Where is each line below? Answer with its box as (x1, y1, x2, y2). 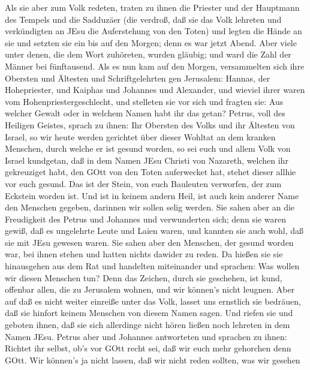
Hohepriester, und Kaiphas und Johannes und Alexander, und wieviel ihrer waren (5, 83, 305, 96)
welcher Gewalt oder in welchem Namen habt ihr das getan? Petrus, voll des (5, 107, 285, 119)
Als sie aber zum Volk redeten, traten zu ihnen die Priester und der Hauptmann (5, 1, 300, 13)
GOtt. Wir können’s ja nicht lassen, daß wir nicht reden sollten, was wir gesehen (5, 353, 300, 366)
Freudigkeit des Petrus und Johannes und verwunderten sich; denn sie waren (5, 212, 287, 225)
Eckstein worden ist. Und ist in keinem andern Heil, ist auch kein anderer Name (5, 189, 299, 201)
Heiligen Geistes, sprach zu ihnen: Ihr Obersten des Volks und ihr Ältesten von (5, 118, 295, 131)
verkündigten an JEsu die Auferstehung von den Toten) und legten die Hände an (5, 25, 302, 37)
